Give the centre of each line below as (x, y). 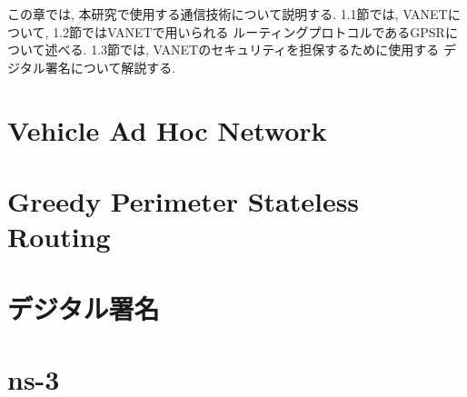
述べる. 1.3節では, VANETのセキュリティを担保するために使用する (242, 50)
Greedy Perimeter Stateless (184, 200)
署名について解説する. (110, 67)
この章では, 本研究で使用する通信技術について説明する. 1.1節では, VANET (228, 14)
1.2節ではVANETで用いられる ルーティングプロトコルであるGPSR (249, 31)
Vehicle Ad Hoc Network (167, 129)
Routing (59, 237)
